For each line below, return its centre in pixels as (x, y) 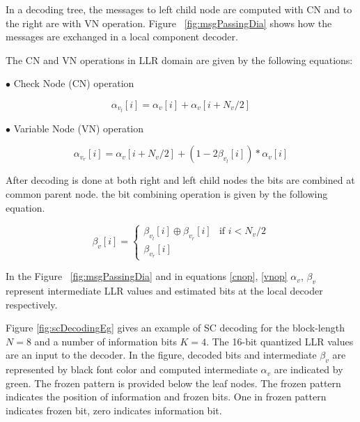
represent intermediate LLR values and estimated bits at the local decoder (164, 290)
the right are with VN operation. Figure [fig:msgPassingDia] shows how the (169, 23)
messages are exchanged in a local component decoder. (122, 37)
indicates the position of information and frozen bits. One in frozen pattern (166, 397)
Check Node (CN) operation (74, 83)
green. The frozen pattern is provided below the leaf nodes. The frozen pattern (173, 383)
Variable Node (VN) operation (79, 128)
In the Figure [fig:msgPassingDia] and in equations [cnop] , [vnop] (147, 276)
